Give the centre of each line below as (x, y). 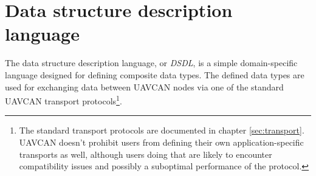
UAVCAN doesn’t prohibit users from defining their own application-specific (161, 142)
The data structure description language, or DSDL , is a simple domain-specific (151, 63)
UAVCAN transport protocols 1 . (64, 100)
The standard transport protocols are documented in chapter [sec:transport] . (162, 130)
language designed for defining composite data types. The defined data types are (155, 74)
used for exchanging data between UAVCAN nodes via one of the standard (144, 86)
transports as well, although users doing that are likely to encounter (146, 154)
